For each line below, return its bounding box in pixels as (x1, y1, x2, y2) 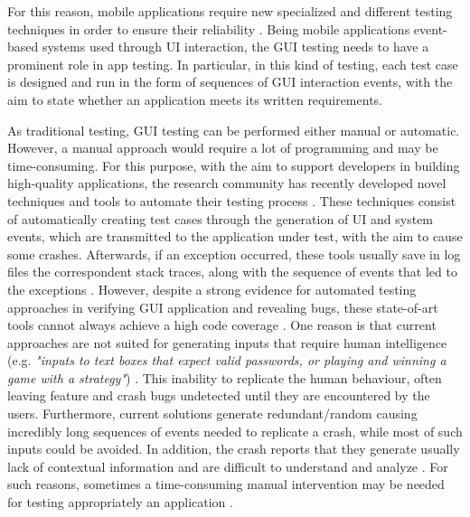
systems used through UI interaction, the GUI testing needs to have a (42, 37, 429, 56)
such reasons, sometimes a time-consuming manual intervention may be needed (7, 475, 445, 493)
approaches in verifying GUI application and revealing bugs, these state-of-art (7, 297, 438, 316)
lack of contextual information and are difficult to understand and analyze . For (7, 456, 448, 475)
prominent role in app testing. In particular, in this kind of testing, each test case (7, 54, 458, 73)
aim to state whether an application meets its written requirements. (7, 89, 382, 108)
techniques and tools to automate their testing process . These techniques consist (7, 191, 456, 210)
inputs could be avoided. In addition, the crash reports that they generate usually (7, 439, 460, 458)
